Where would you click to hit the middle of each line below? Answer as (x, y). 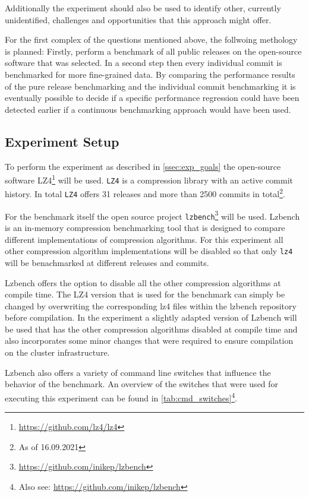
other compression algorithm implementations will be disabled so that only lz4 (149, 251)
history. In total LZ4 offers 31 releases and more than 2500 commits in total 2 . (145, 193)
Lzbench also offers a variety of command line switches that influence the (138, 372)
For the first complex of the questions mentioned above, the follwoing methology (151, 39)
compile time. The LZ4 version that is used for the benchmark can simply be (145, 294)
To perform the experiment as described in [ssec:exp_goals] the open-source (143, 166)
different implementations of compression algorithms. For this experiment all (144, 239)
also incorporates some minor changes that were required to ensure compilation (149, 341)
